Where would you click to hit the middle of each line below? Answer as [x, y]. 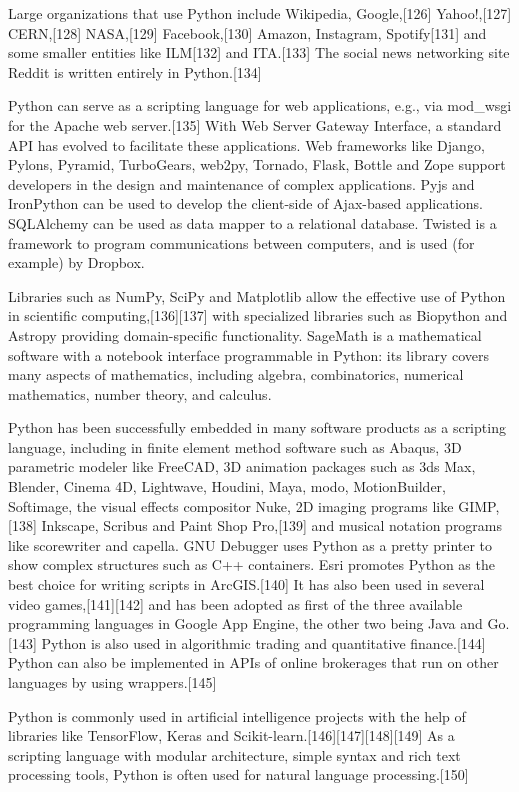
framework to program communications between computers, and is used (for [241, 242]
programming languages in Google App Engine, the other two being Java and [245, 623]
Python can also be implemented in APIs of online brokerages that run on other [253, 662]
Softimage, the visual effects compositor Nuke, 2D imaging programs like [231, 505]
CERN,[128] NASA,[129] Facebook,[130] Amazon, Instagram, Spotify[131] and [247, 32]
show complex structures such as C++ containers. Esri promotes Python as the [251, 564]
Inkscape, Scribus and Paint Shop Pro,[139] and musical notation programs [272, 525]
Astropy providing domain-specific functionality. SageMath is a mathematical [245, 334]
